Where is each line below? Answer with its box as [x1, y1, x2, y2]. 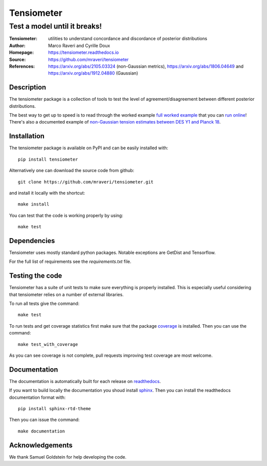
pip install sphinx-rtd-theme [18, 406, 91, 412]
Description [9, 83, 46, 91]
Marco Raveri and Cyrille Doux [48, 42, 110, 48]
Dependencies [9, 236, 55, 245]
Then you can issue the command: [9, 417, 80, 423]
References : [9, 63, 35, 69]
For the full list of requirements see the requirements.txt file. [9, 258, 132, 264]
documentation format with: [9, 394, 66, 400]
